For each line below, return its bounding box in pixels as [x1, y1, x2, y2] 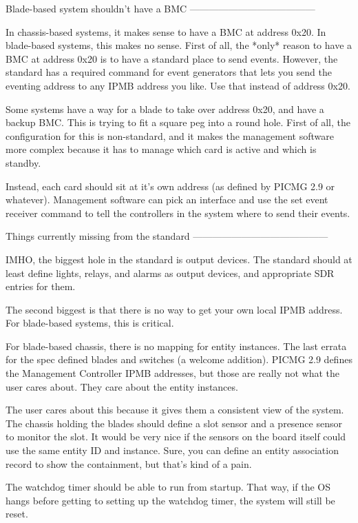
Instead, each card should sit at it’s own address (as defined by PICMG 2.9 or [6, 178, 335, 193]
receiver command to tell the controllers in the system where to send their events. [6, 205, 350, 220]
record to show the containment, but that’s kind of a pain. [6, 456, 252, 471]
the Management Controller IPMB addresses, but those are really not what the [6, 366, 340, 380]
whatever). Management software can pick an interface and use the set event [6, 192, 328, 207]
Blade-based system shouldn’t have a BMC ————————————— [6, 1, 315, 15]
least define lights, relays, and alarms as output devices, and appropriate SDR [6, 265, 335, 280]
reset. [6, 506, 28, 521]
